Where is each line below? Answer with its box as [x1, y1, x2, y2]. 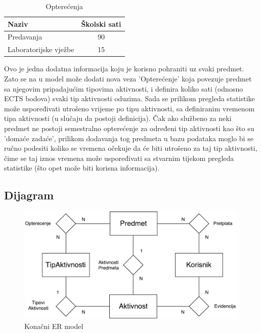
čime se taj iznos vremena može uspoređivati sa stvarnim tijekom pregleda [4, 152, 234, 163]
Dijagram [4, 187, 54, 203]
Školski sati [81, 18, 121, 29]
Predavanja [8, 31, 42, 42]
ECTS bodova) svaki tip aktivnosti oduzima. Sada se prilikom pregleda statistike [4, 93, 255, 104]
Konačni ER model [24, 320, 83, 331]
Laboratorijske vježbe [8, 44, 74, 55]
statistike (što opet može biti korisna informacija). [4, 162, 160, 173]
